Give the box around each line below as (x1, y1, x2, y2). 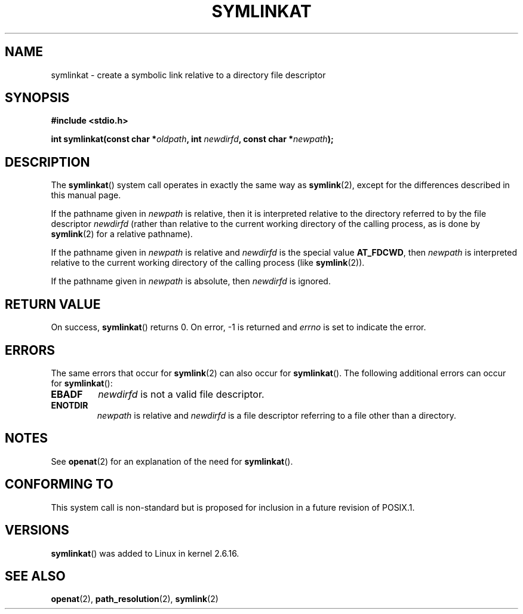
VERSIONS (5, 523, 69, 538)
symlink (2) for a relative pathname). (51, 229, 193, 240)
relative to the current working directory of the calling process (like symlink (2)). (51, 257, 365, 268)
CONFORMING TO (5, 477, 113, 492)
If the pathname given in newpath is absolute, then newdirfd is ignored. (51, 276, 331, 287)
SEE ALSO (5, 568, 66, 584)
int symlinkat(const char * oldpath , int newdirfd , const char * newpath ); (51, 134, 334, 145)
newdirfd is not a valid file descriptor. (98, 388, 264, 400)
